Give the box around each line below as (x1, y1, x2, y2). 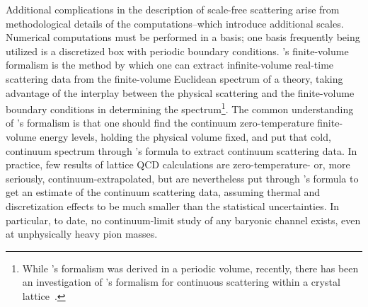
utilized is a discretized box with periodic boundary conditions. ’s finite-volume (6, 43, 349, 58)
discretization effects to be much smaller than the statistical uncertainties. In (6, 198, 340, 213)
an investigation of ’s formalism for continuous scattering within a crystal (22, 274, 340, 289)
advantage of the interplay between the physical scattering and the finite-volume (6, 85, 355, 100)
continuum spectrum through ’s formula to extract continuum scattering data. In (6, 143, 357, 158)
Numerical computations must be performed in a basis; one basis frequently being (6, 30, 360, 45)
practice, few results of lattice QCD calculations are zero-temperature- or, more (6, 157, 350, 172)
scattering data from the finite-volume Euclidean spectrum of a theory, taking (6, 71, 343, 86)
